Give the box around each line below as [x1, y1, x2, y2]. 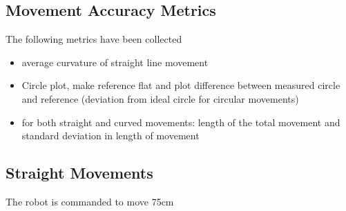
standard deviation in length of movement [21, 128, 200, 143]
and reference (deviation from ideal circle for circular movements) [21, 91, 299, 105]
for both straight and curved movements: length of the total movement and [21, 114, 340, 129]
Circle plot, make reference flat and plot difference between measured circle [21, 78, 340, 92]
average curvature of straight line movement [21, 54, 209, 69]
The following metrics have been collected [6, 32, 182, 46]
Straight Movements [6, 162, 153, 183]
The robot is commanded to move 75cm [6, 194, 174, 208]
